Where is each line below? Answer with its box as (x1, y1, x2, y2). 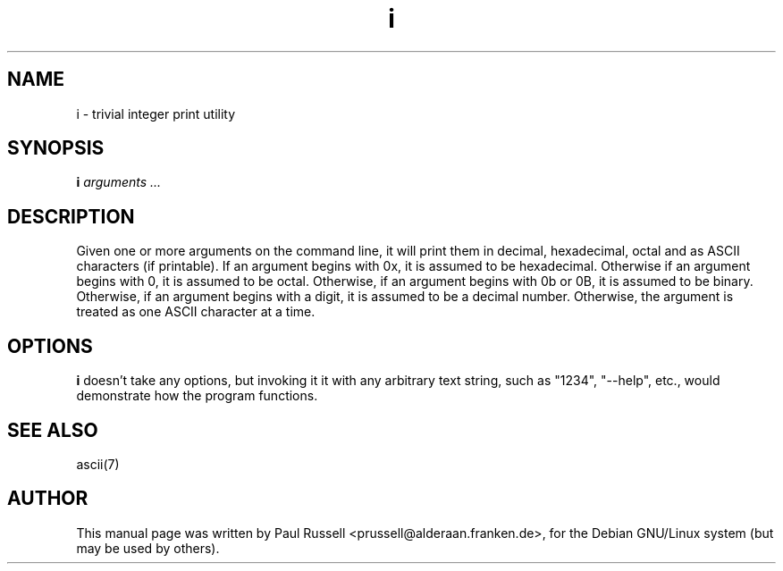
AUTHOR (7, 487, 88, 510)
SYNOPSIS (7, 137, 105, 160)
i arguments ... (76, 174, 162, 190)
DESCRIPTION (7, 205, 135, 228)
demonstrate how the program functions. (76, 388, 318, 404)
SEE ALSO (7, 418, 98, 441)
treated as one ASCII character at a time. (76, 304, 316, 320)
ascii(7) (76, 456, 120, 472)
